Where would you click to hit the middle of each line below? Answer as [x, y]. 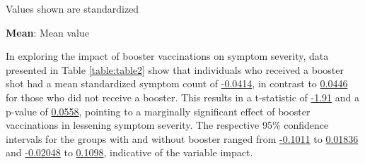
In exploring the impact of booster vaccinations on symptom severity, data [167, 56]
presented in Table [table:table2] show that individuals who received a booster [175, 69]
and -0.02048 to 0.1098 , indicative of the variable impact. [129, 152]
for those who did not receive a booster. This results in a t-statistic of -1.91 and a [183, 97]
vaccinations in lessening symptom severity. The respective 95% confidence [167, 125]
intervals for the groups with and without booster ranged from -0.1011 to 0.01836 [182, 138]
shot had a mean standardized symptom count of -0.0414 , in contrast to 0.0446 [177, 83]
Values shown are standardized [73, 8]
